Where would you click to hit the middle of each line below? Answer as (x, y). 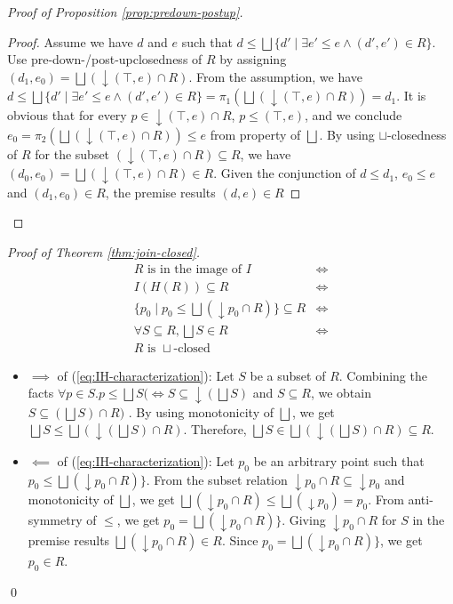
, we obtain (341, 393)
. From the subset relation (217, 479)
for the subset (72, 153)
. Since (240, 540)
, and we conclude (354, 115)
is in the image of (195, 269)
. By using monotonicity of (201, 411)
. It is (411, 96)
